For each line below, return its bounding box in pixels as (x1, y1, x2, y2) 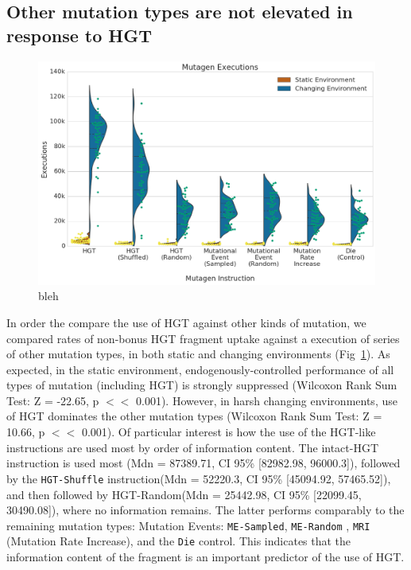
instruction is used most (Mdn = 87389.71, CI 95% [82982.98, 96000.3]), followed (6, 455, 401, 471)
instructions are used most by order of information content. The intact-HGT (6, 439, 379, 455)
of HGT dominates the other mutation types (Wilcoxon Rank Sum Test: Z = (6, 408, 382, 424)
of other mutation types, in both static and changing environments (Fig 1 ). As (6, 346, 390, 362)
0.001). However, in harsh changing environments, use (135, 392, 397, 408)
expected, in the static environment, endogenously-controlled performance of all (6, 361, 394, 377)
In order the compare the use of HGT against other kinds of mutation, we (6, 314, 366, 330)
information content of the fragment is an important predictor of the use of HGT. (6, 549, 405, 565)
